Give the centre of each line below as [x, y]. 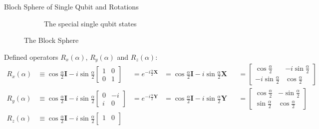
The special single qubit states [90, 23]
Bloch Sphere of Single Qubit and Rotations [71, 6]
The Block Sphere [51, 40]
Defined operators [31, 57]
